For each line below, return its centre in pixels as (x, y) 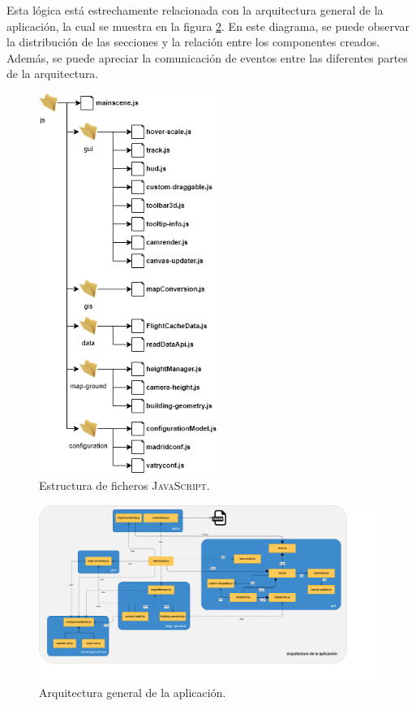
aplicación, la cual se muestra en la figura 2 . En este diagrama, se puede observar (208, 26)
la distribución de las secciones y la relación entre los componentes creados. (193, 42)
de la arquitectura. (53, 74)
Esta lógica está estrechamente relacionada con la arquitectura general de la (195, 10)
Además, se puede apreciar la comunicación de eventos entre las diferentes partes (207, 57)
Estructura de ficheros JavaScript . (124, 485)
